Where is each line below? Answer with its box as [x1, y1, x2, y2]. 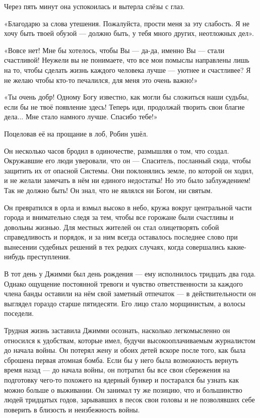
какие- [227, 241, 246, 252]
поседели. [4, 308, 34, 318]
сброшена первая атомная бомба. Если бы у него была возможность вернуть [4, 354, 239, 365]
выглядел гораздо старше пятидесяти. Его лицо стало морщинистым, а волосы [4, 298, 245, 308]
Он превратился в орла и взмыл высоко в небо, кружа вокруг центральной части [4, 202, 252, 212]
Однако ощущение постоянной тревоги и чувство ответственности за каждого [4, 278, 243, 289]
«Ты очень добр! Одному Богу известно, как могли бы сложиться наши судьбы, [4, 91, 249, 102]
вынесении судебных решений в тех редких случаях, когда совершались [4, 241, 225, 252]
